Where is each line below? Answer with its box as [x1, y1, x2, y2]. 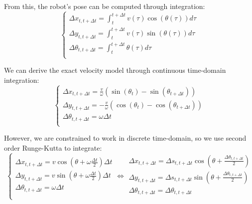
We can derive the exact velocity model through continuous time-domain [4, 65, 226, 75]
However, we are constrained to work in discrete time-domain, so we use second [4, 133, 247, 143]
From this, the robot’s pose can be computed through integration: [4, 1, 205, 11]
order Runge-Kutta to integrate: [4, 142, 102, 153]
